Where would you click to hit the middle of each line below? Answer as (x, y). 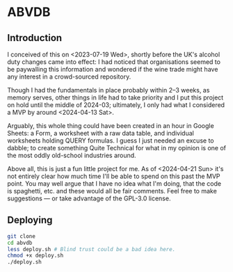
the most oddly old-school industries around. (72, 155)
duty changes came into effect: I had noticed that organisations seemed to (114, 62)
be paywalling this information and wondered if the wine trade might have (113, 69)
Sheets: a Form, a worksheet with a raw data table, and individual (101, 133)
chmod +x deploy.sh (35, 256)
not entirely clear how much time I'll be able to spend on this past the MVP (114, 176)
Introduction (35, 38)
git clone (22, 236)
